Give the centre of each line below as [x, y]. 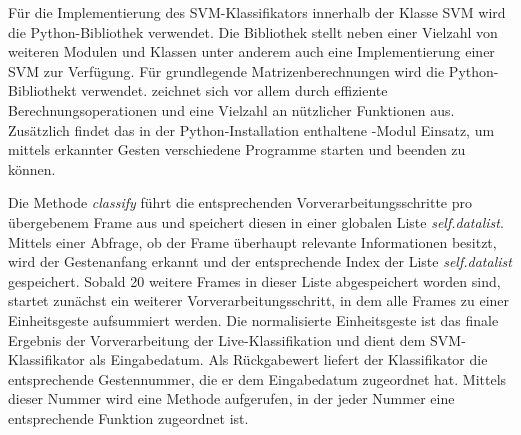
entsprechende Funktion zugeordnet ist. [128, 417]
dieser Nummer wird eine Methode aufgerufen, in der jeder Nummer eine [231, 398]
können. [32, 168]
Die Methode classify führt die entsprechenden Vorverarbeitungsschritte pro [240, 202]
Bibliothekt [42, 90]
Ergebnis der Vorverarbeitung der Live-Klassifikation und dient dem [217, 339]
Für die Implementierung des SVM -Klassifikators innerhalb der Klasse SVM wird [257, 12]
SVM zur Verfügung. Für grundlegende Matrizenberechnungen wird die [226, 70]
